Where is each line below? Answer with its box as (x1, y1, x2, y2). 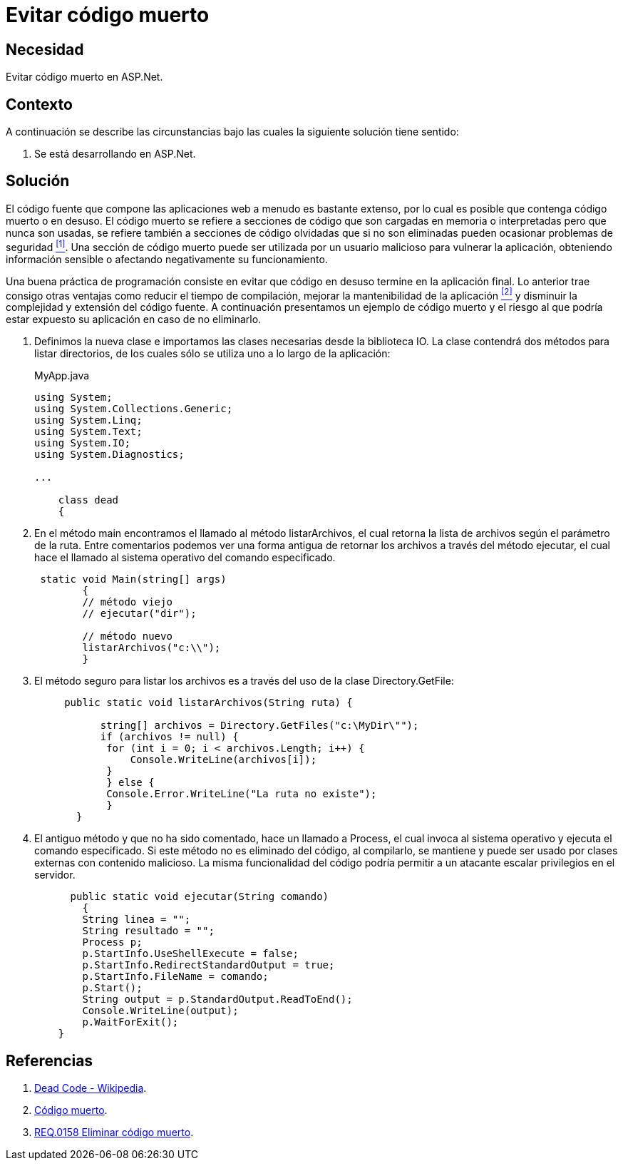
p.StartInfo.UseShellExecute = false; (82, 948, 299, 960)
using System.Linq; (34, 414, 143, 426)
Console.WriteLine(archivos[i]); (130, 754, 317, 766)
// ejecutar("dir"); (82, 608, 197, 620)
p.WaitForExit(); (82, 1016, 179, 1028)
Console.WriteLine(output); (82, 1005, 239, 1017)
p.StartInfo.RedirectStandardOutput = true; (82, 959, 335, 971)
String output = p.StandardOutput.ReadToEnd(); (82, 993, 353, 1006)
